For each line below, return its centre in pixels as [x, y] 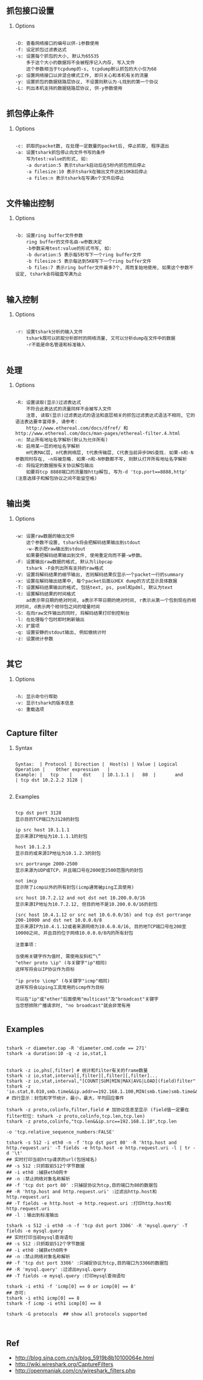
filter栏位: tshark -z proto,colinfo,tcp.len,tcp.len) [76, 1117]
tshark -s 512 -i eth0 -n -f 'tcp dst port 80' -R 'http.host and [92, 1143]
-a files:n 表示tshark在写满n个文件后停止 [76, 178]
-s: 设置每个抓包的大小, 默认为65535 [57, 56]
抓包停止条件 [30, 114]
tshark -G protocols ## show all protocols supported [77, 1314]
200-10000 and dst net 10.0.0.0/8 [58, 920]
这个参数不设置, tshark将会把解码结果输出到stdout [83, 543]
